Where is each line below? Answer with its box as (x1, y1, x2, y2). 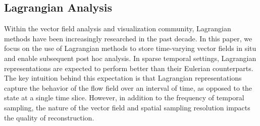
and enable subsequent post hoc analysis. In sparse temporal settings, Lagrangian (4, 52, 256, 63)
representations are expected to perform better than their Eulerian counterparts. (4, 62, 253, 73)
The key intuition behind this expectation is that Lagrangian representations (4, 73, 242, 83)
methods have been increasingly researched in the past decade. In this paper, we (4, 33, 252, 43)
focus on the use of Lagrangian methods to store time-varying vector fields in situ (4, 43, 256, 53)
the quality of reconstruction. (4, 112, 94, 122)
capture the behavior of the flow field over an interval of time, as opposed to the (4, 82, 252, 93)
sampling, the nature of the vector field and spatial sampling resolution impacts (4, 102, 250, 112)
